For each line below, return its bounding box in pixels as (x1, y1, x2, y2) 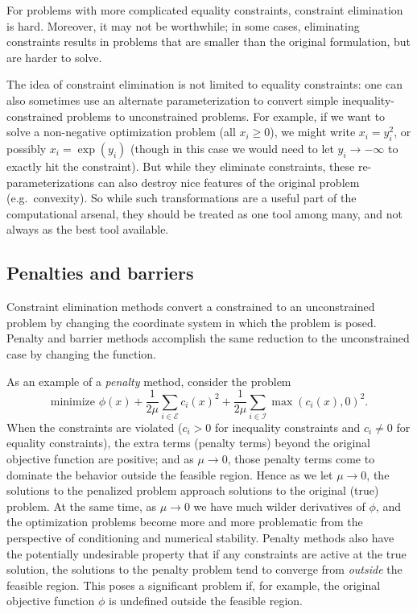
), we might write (270, 123, 356, 140)
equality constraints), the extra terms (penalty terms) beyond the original (6, 434, 371, 451)
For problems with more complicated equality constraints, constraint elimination (6, 2, 403, 18)
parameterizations (6, 173, 95, 190)
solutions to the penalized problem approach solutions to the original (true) (6, 482, 379, 499)
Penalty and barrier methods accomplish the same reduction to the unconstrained (6, 330, 410, 346)
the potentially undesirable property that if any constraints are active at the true (6, 545, 407, 562)
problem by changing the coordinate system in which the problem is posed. (6, 313, 377, 330)
